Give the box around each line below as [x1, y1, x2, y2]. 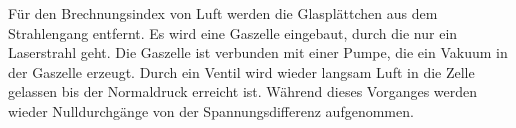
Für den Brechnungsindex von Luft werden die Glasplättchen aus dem [8, 3, 438, 23]
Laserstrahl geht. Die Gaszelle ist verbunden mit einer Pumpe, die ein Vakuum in [8, 42, 508, 63]
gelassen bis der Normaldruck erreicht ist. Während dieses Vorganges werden [8, 81, 478, 102]
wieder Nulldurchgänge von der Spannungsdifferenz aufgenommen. [8, 100, 414, 121]
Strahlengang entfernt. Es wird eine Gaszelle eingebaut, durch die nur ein [8, 22, 458, 43]
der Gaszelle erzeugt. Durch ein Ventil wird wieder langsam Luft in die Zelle [8, 61, 475, 82]
